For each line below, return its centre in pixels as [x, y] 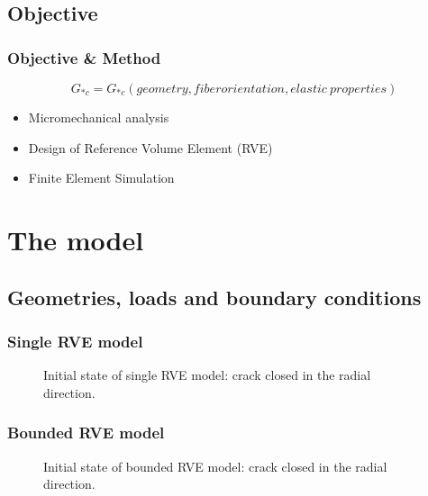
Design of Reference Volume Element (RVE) [150, 147]
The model [76, 239]
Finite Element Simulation [101, 178]
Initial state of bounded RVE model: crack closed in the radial [215, 466]
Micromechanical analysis [99, 117]
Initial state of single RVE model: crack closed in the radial [207, 375]
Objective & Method [84, 57]
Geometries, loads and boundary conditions [214, 297]
